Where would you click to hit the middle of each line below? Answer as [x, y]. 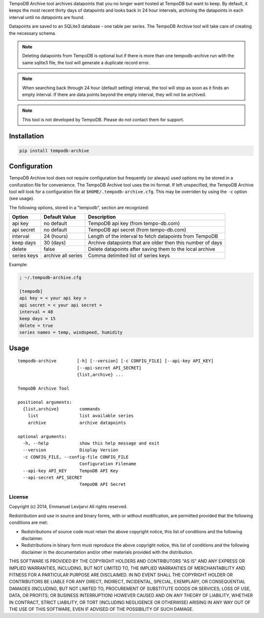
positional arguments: [45, 402]
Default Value [60, 217]
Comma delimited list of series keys [129, 256]
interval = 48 [36, 312]
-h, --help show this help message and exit [91, 443]
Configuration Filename [108, 464]
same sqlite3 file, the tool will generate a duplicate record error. [86, 62]
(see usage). [22, 198]
